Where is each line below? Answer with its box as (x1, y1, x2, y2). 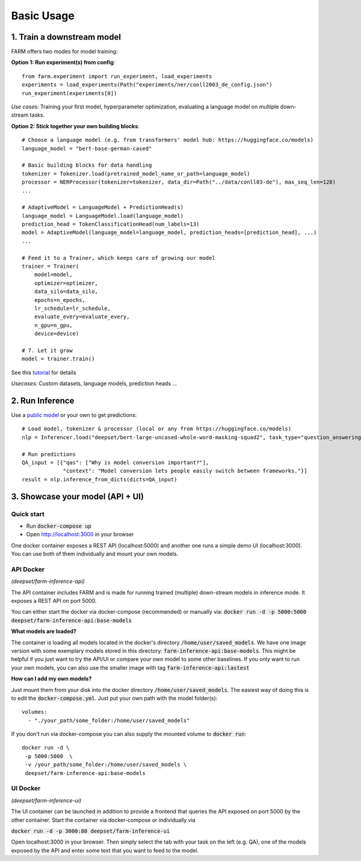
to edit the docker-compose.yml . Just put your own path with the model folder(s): (11, 694, 218, 702)
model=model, (34, 271, 73, 278)
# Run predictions (22, 451, 76, 457)
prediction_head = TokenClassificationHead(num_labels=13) (22, 221, 200, 228)
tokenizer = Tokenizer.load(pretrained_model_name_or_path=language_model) (22, 170, 250, 177)
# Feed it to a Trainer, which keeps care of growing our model (22, 255, 216, 261)
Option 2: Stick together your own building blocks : (11, 122, 140, 129)
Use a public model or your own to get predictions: (11, 412, 137, 419)
